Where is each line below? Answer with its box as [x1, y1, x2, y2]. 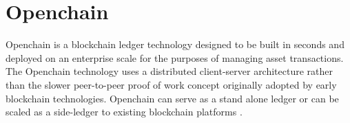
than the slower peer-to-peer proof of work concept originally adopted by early [6, 77, 337, 91]
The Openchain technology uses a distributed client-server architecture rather [6, 64, 333, 78]
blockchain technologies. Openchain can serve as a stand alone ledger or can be [6, 91, 339, 105]
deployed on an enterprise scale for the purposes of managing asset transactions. [6, 50, 344, 65]
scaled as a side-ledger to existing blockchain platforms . [6, 104, 243, 119]
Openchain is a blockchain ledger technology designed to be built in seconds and [6, 37, 344, 52]
